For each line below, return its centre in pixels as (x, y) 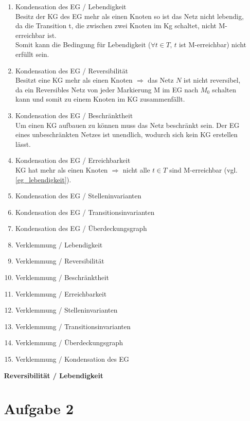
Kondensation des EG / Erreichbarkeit (73, 160)
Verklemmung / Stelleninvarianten (66, 310)
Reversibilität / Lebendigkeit (54, 375)
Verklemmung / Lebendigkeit (59, 244)
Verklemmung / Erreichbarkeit (61, 293)
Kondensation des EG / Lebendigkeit (71, 6)
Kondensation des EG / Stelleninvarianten (78, 196)
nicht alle (136, 169)
